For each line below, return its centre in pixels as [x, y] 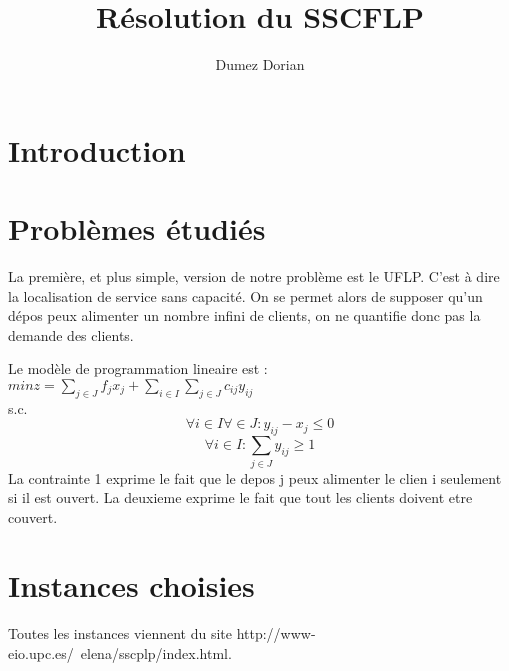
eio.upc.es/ [41, 653]
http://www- [276, 633]
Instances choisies [131, 585]
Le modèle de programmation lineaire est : [138, 368]
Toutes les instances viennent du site [120, 633]
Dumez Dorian [260, 64]
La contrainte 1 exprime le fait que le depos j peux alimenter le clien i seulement [255, 477]
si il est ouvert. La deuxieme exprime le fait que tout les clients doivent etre [240, 497]
